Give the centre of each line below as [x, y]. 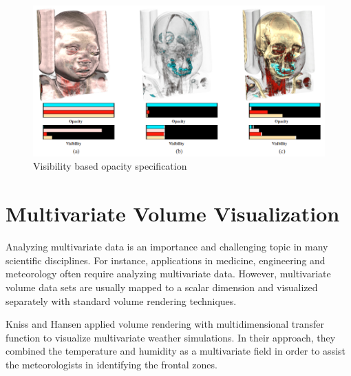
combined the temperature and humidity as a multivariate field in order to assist [176, 351]
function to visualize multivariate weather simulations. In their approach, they [171, 337]
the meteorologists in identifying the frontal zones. [111, 364]
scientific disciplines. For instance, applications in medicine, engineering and [166, 260]
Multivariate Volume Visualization [173, 214]
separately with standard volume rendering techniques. [121, 300]
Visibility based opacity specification [110, 166]
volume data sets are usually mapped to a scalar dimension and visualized [162, 287]
